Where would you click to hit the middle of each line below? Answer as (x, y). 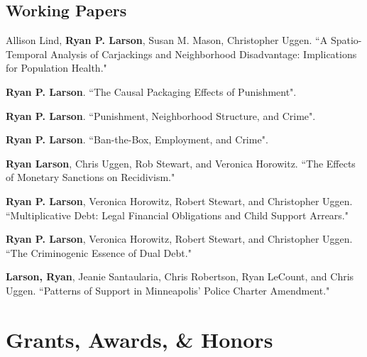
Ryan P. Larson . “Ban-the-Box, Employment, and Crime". (137, 139)
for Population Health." (56, 68)
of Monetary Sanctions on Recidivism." (91, 177)
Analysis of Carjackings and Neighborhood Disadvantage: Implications (204, 54)
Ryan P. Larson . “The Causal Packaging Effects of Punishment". (151, 91)
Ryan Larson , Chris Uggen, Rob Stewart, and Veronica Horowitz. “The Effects (181, 163)
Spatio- (346, 40)
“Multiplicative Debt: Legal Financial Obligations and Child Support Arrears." (177, 215)
